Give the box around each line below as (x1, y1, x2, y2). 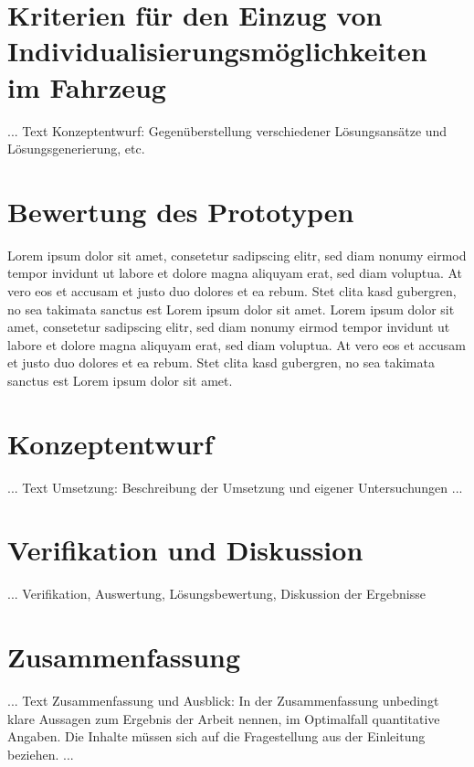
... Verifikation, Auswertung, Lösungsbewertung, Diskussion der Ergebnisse (7, 584, 426, 603)
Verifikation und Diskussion (7, 531, 363, 569)
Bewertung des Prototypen (7, 192, 354, 229)
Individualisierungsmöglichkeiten (7, 32, 427, 69)
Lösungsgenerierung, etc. (7, 139, 145, 158)
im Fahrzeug (7, 68, 166, 105)
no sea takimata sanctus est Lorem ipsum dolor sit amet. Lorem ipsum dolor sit (7, 299, 455, 318)
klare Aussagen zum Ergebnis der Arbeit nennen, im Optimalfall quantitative (7, 708, 440, 728)
